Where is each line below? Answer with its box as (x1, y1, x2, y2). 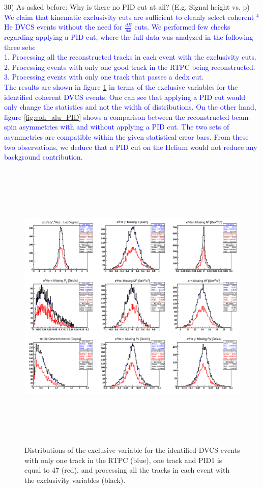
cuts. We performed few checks (134, 21, 230, 32)
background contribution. (4, 151, 83, 162)
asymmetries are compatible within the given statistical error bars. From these (4, 131, 249, 142)
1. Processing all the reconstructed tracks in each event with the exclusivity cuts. (4, 52, 256, 62)
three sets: (4, 41, 36, 52)
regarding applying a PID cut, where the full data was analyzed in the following (4, 32, 253, 42)
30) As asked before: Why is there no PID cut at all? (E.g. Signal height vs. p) (4, 2, 250, 12)
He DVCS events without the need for (4, 21, 123, 32)
